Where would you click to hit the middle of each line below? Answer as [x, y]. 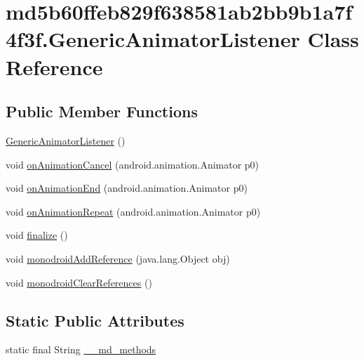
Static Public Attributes [95, 320]
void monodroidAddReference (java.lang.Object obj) [118, 258]
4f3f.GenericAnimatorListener [153, 39]
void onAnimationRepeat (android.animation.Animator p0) [133, 211]
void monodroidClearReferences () [79, 282]
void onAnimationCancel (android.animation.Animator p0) [133, 164]
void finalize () [37, 235]
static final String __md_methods [81, 349]
